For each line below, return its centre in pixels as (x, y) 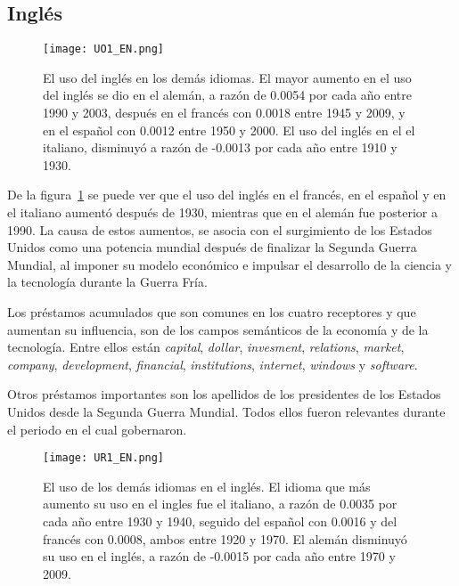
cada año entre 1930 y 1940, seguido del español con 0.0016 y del (220, 521)
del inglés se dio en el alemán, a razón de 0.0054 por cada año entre (228, 95)
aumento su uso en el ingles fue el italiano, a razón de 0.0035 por (220, 504)
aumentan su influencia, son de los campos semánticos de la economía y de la (218, 329)
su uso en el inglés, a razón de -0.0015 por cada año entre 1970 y (219, 556)
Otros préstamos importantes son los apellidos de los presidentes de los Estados (224, 394)
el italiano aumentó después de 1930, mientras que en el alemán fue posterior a (222, 212)
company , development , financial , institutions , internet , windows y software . (213, 364)
